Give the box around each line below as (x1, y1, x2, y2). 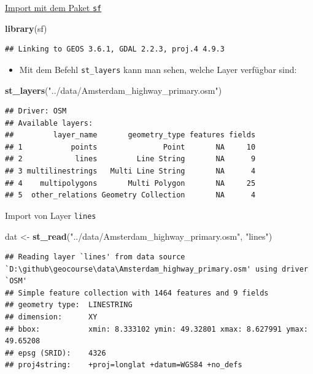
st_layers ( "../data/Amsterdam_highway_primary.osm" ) (5, 83, 222, 96)
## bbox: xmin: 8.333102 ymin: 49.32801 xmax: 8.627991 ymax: (5, 324, 308, 334)
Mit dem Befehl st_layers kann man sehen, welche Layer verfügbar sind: (19, 63, 297, 75)
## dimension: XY (5, 313, 98, 322)
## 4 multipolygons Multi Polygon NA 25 (5, 178, 256, 188)
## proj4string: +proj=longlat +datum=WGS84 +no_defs (5, 361, 242, 370)
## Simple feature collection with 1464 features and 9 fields (5, 288, 269, 297)
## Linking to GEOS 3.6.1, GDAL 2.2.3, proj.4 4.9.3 (5, 45, 225, 54)
